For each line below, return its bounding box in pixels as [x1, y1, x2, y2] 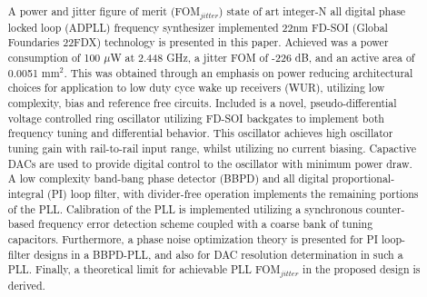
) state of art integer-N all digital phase [218, 3, 406, 18]
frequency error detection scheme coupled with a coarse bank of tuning [37, 216, 373, 232]
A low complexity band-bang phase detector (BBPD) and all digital [7, 171, 329, 186]
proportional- [332, 171, 395, 186]
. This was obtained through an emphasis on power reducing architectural [64, 64, 413, 80]
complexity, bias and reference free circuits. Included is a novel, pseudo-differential [7, 94, 397, 110]
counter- [365, 201, 405, 216]
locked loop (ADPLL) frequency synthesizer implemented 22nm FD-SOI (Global [7, 19, 388, 35]
